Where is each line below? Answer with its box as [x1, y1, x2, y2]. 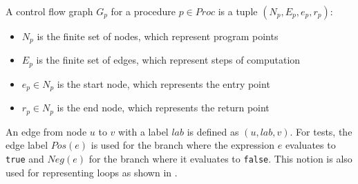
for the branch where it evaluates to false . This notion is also [88, 151, 352, 165]
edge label [6, 138, 48, 152]
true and [6, 151, 44, 165]
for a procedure [111, 4, 176, 18]
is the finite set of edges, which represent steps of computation [36, 53, 301, 67]
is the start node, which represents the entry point [57, 76, 270, 91]
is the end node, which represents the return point [57, 100, 270, 115]
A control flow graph [6, 4, 93, 18]
